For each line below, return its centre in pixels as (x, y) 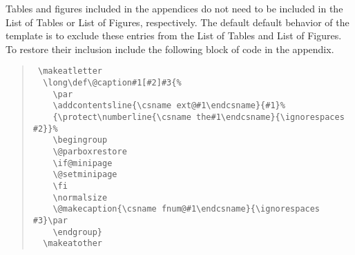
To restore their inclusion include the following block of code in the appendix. (170, 49)
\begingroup (80, 140)
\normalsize (80, 197)
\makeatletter (70, 71)
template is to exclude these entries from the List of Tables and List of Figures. (174, 35)
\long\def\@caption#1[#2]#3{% (112, 83)
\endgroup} (78, 232)
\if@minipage (83, 163)
